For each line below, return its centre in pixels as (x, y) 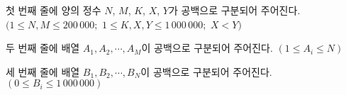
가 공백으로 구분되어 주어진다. (234, 10)
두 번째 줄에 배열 (43, 48)
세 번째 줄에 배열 (43, 71)
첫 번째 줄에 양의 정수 (54, 10)
